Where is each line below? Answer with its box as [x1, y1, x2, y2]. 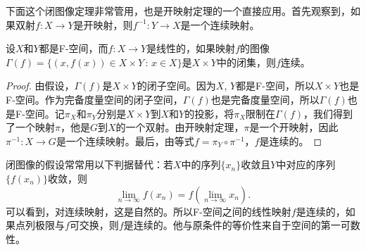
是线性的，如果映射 [146, 41, 236, 56]
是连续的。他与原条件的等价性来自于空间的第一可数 [123, 218, 360, 232]
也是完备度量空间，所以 [210, 92, 320, 106]
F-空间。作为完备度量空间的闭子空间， [6, 92, 183, 106]
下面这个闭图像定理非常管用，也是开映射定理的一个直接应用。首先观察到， [6, 4, 351, 18]
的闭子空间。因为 [137, 78, 216, 93]
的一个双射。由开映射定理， [115, 120, 244, 135]
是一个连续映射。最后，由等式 [56, 133, 194, 148]
